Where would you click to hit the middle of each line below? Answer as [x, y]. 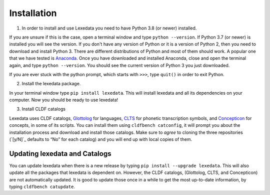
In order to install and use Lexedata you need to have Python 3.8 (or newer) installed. [109, 28]
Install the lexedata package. [51, 84]
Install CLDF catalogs [44, 109]
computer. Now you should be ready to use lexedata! [64, 100]
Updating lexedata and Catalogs [60, 154]
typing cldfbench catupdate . [42, 187]
